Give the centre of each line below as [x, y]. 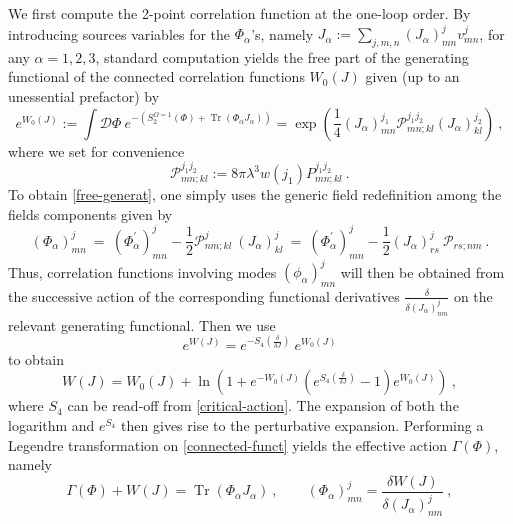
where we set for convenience [96, 150]
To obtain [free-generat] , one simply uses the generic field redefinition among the [255, 194]
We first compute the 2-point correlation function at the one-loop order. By [239, 13]
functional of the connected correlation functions [156, 76]
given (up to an [412, 76]
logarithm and [51, 424]
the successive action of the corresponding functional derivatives [204, 295]
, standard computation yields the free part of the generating [282, 56]
